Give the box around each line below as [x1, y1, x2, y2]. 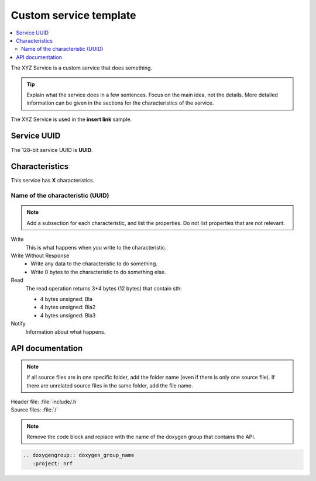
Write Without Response [11, 252, 70, 259]
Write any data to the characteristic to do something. [30, 260, 158, 267]
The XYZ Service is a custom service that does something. [11, 64, 152, 71]
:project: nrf [32, 460, 73, 467]
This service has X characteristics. [11, 177, 95, 184]
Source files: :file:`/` [11, 406, 59, 413]
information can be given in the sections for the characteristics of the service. [26, 99, 214, 106]
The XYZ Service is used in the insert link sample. [11, 116, 132, 123]
